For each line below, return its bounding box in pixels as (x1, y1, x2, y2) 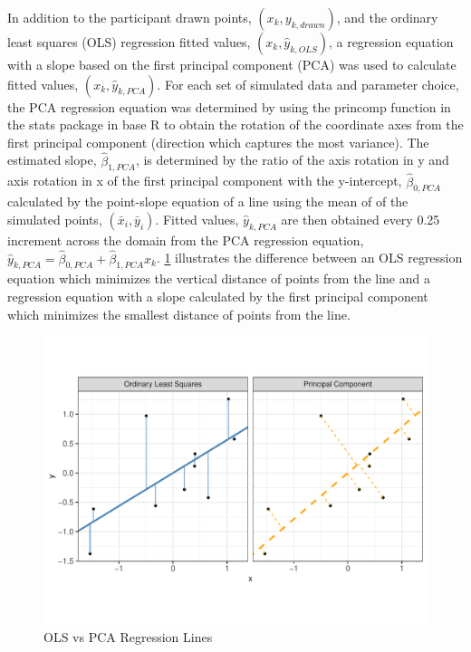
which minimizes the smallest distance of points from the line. (7, 304, 351, 323)
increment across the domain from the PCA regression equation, (7, 230, 364, 249)
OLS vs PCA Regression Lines (43, 627, 213, 646)
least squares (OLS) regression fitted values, (7, 33, 251, 51)
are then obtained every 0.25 (281, 210, 440, 228)
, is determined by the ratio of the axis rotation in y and (135, 150, 449, 169)
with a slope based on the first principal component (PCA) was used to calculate (7, 55, 457, 73)
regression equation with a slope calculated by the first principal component (7, 287, 428, 305)
